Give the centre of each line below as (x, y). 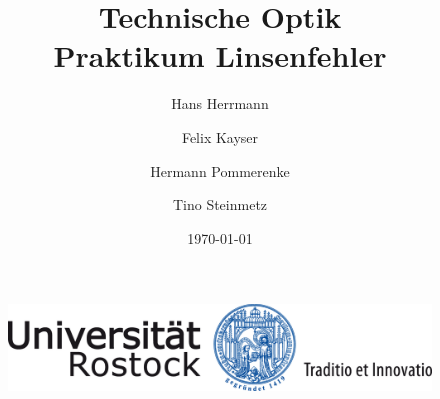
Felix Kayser (220, 136)
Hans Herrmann (220, 103)
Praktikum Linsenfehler (220, 55)
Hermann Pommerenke (220, 170)
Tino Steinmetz (220, 204)
